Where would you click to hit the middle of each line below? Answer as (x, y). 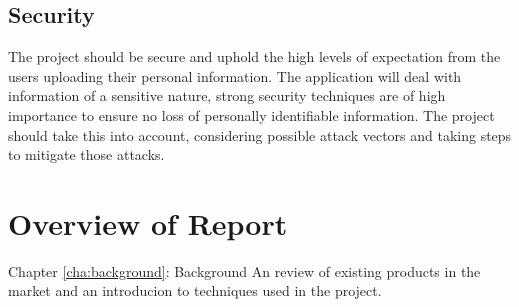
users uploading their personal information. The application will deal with (235, 75)
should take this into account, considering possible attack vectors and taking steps (260, 134)
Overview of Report (148, 222)
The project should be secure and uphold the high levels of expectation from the (254, 56)
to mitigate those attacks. (86, 154)
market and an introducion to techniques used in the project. (195, 290)
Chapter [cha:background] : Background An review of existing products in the (244, 270)
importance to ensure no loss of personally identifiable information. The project (251, 114)
